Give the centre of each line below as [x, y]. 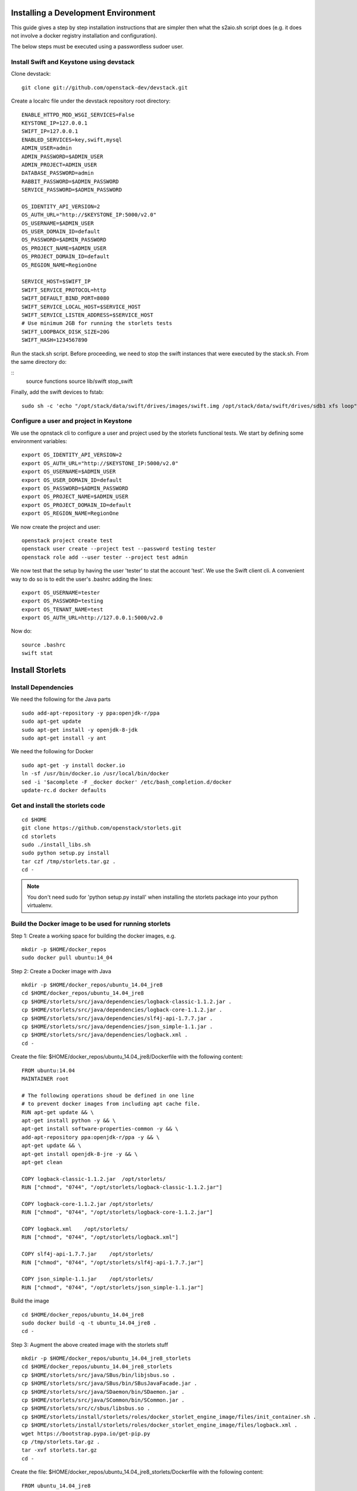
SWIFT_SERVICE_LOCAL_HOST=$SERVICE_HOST [81, 307]
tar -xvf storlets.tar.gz [59, 1450]
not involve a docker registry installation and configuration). [84, 35]
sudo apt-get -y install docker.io [73, 765]
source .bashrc [44, 645]
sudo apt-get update [51, 721]
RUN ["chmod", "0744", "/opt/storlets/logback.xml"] [100, 1237]
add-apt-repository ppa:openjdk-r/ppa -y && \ [91, 1137]
